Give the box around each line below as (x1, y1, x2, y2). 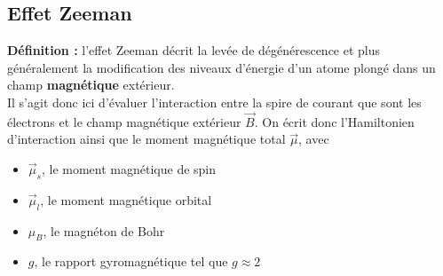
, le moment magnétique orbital (40, 190, 212, 209)
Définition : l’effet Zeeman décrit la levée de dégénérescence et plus (7, 41, 381, 59)
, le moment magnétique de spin (41, 159, 217, 177)
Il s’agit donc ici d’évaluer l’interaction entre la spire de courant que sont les (7, 92, 422, 111)
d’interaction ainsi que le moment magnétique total (7, 130, 286, 148)
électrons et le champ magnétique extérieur (7, 112, 241, 130)
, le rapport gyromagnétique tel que (34, 252, 228, 271)
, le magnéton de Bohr (43, 221, 165, 240)
